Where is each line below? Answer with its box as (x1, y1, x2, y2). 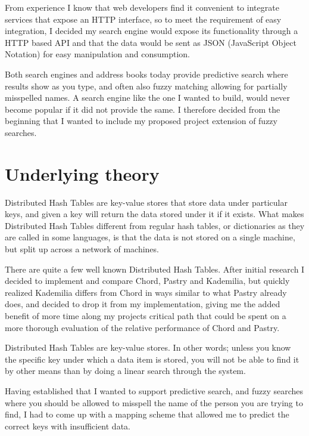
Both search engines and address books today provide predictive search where (5, 67, 288, 80)
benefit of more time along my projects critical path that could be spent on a (5, 310, 286, 321)
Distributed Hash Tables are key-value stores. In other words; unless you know (5, 341, 291, 354)
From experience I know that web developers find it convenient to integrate (5, 1, 279, 13)
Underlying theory (5, 161, 160, 185)
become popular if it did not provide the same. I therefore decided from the (5, 103, 280, 115)
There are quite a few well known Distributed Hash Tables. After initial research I (5, 262, 305, 275)
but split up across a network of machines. (5, 243, 159, 255)
